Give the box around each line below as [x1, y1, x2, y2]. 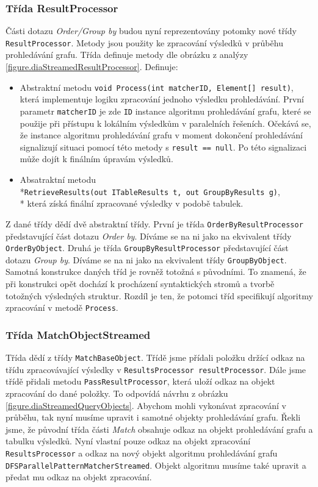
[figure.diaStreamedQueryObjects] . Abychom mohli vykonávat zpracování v [5, 399, 286, 411]
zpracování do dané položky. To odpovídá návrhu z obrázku [5, 387, 228, 400]
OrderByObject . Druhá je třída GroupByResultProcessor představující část [5, 241, 289, 254]
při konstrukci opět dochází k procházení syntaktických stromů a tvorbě [5, 277, 275, 290]
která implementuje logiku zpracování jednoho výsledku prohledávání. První [20, 93, 305, 105]
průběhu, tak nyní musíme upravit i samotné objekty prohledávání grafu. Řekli [5, 411, 301, 424]
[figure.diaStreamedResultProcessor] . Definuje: [5, 60, 178, 73]
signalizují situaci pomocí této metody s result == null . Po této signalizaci [20, 140, 307, 153]
